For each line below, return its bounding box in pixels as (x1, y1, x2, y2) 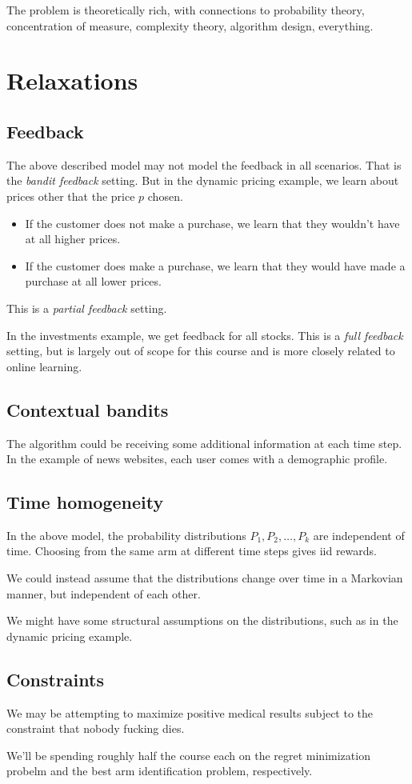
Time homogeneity (6, 490, 164, 514)
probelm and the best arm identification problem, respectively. (6, 762, 313, 779)
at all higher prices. (25, 230, 121, 247)
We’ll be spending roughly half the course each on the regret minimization (6, 746, 370, 763)
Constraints (6, 666, 104, 691)
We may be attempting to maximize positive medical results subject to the (6, 704, 374, 721)
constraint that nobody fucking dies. (6, 720, 185, 737)
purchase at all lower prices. (25, 273, 162, 290)
